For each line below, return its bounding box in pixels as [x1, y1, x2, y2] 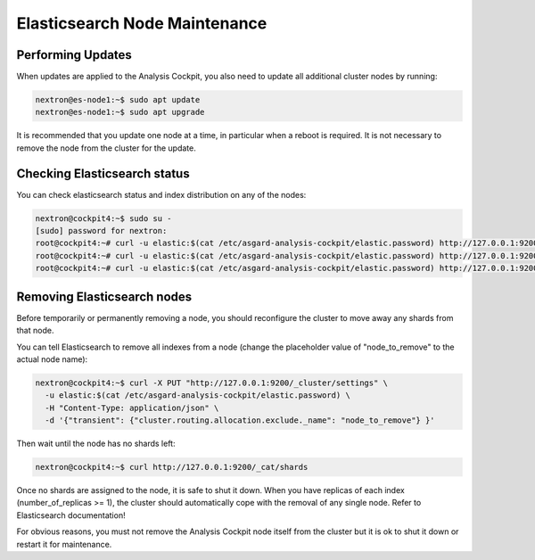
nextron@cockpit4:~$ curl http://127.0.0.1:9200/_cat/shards [35, 462, 309, 473]
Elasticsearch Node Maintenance [16, 13, 267, 33]
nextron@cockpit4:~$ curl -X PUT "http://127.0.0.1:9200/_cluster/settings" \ [35, 377, 388, 388]
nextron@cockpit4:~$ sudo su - [35, 213, 173, 223]
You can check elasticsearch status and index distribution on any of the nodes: [16, 189, 307, 200]
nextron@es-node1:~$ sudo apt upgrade [35, 107, 205, 118]
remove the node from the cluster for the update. [16, 143, 196, 153]
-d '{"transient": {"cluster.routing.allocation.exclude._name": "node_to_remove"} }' [45, 416, 436, 425]
